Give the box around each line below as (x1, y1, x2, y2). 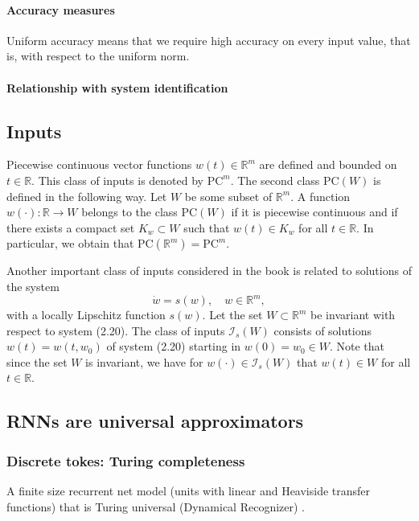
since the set (6, 353, 68, 370)
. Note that (329, 338, 385, 355)
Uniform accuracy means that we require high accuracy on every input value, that (6, 31, 411, 48)
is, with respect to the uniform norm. (6, 47, 190, 64)
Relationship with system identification (6, 79, 228, 96)
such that (183, 219, 230, 236)
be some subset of (184, 187, 273, 204)
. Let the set (202, 306, 263, 323)
